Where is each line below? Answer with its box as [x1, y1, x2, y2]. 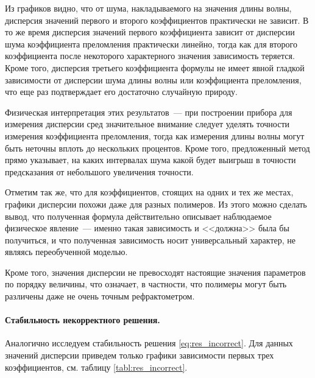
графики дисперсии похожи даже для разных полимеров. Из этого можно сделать [5, 197, 307, 210]
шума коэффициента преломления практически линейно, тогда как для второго [5, 37, 297, 50]
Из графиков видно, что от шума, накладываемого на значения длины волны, [5, 2, 292, 14]
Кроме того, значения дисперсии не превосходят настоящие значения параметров [5, 265, 306, 278]
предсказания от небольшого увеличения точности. [5, 165, 194, 178]
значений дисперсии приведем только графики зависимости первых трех [5, 349, 274, 362]
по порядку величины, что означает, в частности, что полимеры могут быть [5, 278, 287, 290]
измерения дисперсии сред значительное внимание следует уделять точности [5, 117, 289, 130]
